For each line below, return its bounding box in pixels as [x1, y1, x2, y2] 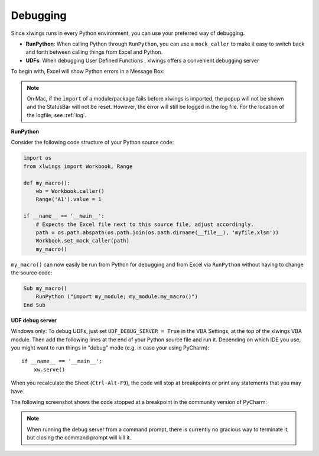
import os [23, 154, 52, 161]
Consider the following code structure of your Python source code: [11, 139, 174, 146]
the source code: [11, 269, 53, 276]
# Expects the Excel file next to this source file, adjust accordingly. [35, 221, 254, 228]
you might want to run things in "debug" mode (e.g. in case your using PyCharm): [11, 344, 210, 351]
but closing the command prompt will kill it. [27, 434, 131, 441]
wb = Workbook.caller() [35, 188, 105, 195]
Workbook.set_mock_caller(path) [35, 237, 130, 244]
